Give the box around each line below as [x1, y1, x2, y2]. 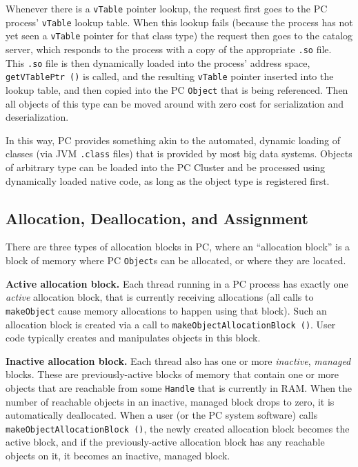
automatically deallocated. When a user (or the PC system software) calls [6, 408, 318, 422]
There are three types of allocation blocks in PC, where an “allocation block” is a [6, 239, 350, 254]
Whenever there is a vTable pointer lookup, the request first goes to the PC [6, 1, 328, 15]
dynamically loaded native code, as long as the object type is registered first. [6, 173, 330, 188]
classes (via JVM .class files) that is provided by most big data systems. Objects [6, 146, 352, 161]
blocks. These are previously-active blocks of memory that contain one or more [6, 367, 339, 381]
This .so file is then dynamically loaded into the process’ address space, [6, 55, 310, 70]
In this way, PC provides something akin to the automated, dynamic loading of [6, 132, 341, 147]
